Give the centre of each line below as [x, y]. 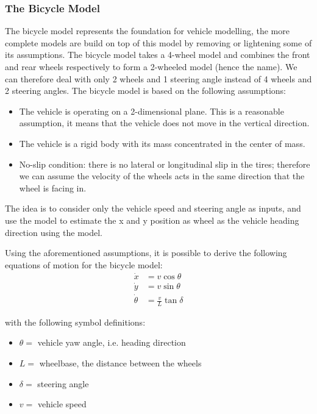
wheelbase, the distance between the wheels [120, 363]
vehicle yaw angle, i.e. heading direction [112, 342]
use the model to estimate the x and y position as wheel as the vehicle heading [152, 220]
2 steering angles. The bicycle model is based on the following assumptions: [145, 91]
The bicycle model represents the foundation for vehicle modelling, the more [147, 31]
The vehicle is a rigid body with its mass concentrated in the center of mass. [162, 143]
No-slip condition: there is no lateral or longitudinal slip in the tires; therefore [165, 164]
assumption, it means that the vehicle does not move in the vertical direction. [164, 123]
